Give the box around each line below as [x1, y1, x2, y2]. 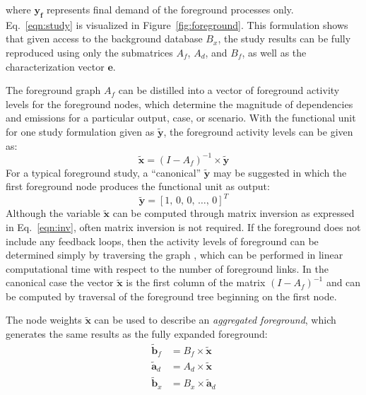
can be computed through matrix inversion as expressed [112, 206, 355, 220]
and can [326, 275, 361, 290]
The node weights [6, 312, 82, 327]
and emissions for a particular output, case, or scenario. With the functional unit [6, 110, 356, 125]
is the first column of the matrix [126, 275, 266, 290]
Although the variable [6, 206, 100, 220]
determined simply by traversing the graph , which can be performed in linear [6, 247, 343, 262]
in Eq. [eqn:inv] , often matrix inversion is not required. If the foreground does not [6, 219, 361, 234]
